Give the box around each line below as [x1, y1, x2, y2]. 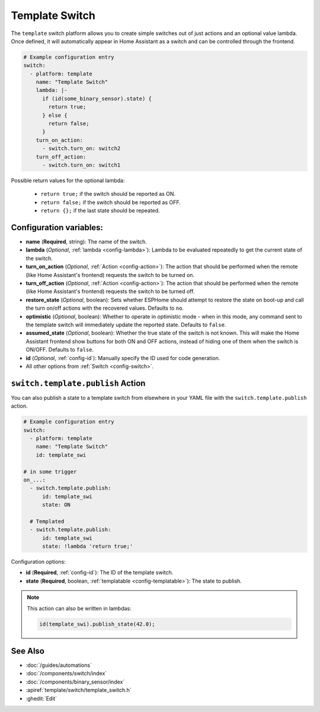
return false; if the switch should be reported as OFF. [40, 199, 181, 206]
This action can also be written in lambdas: [27, 605, 132, 612]
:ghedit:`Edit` [25, 695, 57, 702]
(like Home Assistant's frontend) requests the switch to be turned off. [25, 288, 195, 295]
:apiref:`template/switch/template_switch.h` [25, 686, 132, 694]
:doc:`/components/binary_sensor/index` [25, 678, 125, 685]
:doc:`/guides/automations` [25, 662, 92, 669]
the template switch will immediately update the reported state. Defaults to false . [25, 321, 226, 328]
